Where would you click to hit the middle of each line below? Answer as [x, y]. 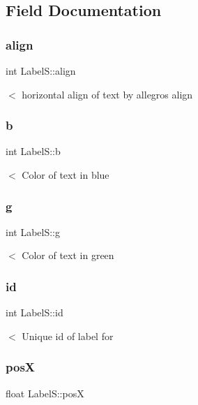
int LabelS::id [35, 312]
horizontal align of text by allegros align [107, 94]
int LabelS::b [33, 151]
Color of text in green [68, 255]
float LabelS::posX [45, 393]
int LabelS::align [41, 71]
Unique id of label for [68, 336]
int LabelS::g [33, 231]
